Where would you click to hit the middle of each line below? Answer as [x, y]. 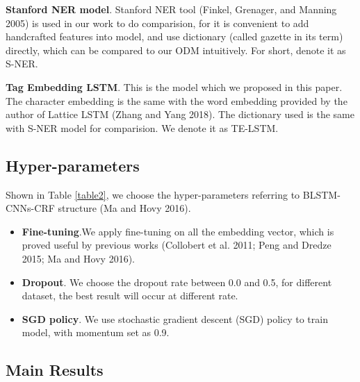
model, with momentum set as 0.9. [96, 332]
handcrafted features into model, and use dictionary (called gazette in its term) [174, 36]
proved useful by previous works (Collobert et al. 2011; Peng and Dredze [177, 245]
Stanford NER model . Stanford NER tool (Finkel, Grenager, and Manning [171, 9]
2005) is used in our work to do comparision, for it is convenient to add [157, 23]
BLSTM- [321, 194]
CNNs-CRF [30, 208]
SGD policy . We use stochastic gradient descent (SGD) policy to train [175, 318]
